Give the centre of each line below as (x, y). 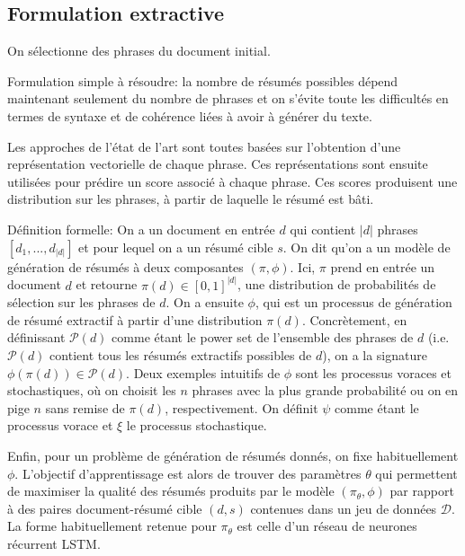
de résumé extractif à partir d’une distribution (135, 319)
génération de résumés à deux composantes (125, 266)
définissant (36, 337)
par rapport (422, 491)
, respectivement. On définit (241, 407)
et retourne (107, 284)
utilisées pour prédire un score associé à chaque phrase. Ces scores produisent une (232, 181)
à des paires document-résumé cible (105, 508)
